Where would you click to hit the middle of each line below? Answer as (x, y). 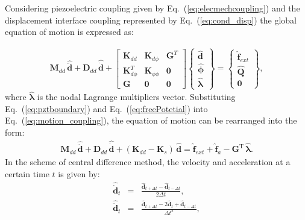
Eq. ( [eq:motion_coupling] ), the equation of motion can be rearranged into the (151, 120)
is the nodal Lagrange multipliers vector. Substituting (136, 97)
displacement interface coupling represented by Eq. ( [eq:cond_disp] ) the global (151, 20)
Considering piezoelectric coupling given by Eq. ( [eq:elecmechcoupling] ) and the (152, 8)
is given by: (79, 173)
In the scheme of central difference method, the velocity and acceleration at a (148, 162)
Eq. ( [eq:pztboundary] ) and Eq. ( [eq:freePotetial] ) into (106, 108)
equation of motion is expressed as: (69, 32)
